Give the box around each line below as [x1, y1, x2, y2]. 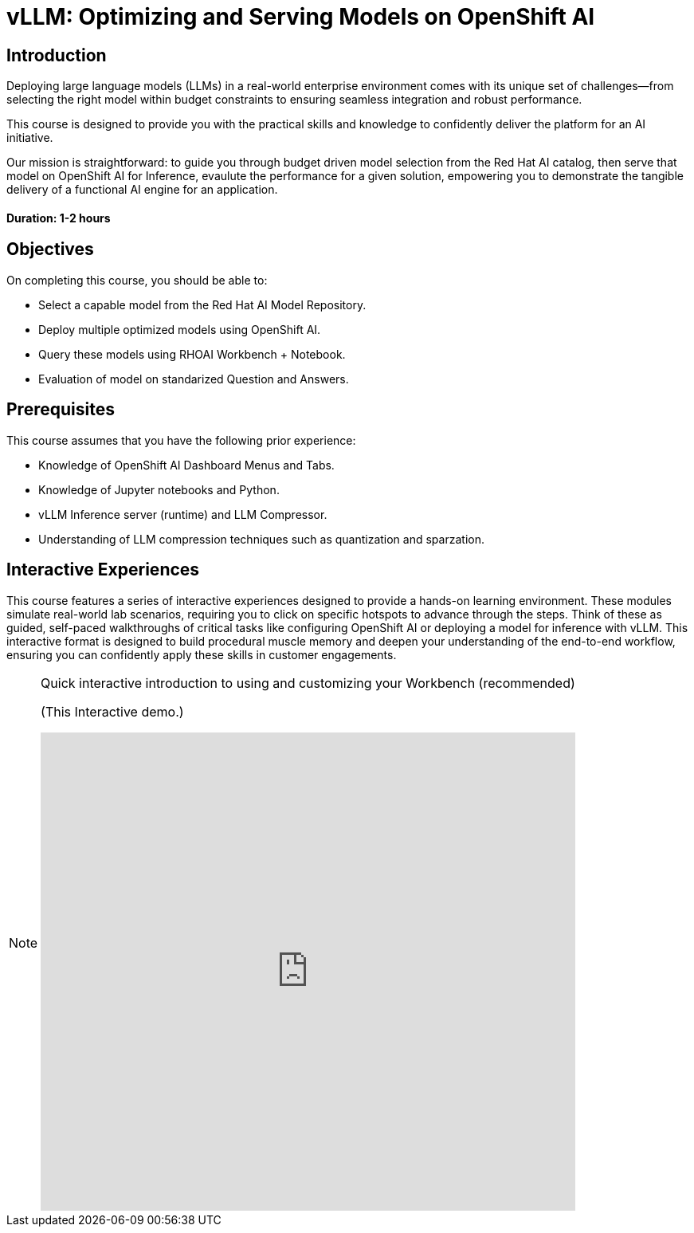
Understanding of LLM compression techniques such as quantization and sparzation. [38, 532, 484, 546]
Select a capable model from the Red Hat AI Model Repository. [38, 297, 367, 312]
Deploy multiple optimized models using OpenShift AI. [38, 322, 321, 336]
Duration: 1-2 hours [6, 210, 111, 225]
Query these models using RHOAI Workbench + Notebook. [38, 347, 346, 361]
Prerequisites [6, 399, 115, 420]
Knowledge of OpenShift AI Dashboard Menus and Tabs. [38, 457, 335, 472]
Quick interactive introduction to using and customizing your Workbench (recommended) [41, 674, 575, 691]
